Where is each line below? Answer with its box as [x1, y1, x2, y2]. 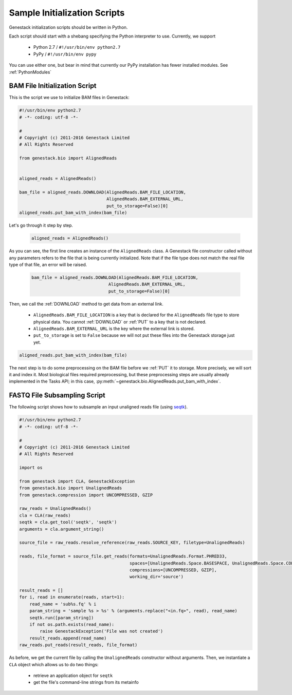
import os [19, 465, 43, 470]
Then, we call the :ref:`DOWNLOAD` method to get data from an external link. [9, 301, 164, 307]
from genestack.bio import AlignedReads [19, 155, 117, 161]
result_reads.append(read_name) [29, 635, 107, 641]
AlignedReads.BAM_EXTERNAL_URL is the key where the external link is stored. [33, 326, 195, 331]
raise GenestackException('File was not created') [39, 629, 163, 634]
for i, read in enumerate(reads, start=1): [19, 595, 125, 600]
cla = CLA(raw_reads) [19, 512, 71, 518]
